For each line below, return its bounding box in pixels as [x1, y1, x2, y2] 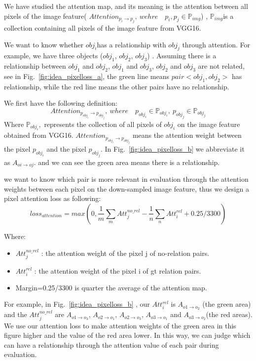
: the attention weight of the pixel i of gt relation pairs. [34, 265, 201, 276]
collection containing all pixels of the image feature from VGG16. [4, 23, 201, 33]
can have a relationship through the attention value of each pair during [4, 339, 219, 350]
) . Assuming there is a [147, 50, 217, 61]
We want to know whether [4, 39, 84, 49]
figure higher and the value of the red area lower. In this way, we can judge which [4, 330, 251, 340]
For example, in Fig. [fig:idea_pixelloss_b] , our [4, 299, 150, 309]
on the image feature [177, 119, 240, 129]
